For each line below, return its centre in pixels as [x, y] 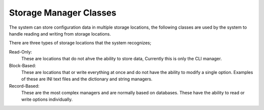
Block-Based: [22, 65]
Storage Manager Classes [63, 13]
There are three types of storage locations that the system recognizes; [80, 43]
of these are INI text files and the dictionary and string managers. [87, 79]
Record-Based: [24, 86]
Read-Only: [21, 52]
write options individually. [47, 99]
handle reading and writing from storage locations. [60, 34]
